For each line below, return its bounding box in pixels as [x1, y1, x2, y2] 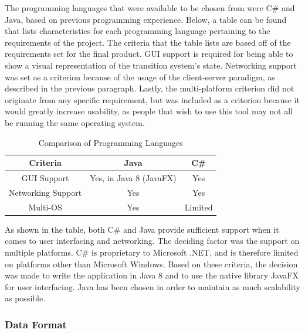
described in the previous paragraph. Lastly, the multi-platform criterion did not [5, 82, 294, 94]
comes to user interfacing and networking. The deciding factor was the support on [5, 235, 300, 247]
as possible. [5, 292, 46, 304]
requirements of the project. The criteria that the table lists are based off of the [5, 36, 291, 48]
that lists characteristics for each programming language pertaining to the [5, 25, 270, 37]
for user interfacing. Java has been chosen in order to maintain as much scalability [5, 280, 300, 293]
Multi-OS [28, 201, 62, 213]
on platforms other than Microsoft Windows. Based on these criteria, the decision [5, 257, 298, 270]
